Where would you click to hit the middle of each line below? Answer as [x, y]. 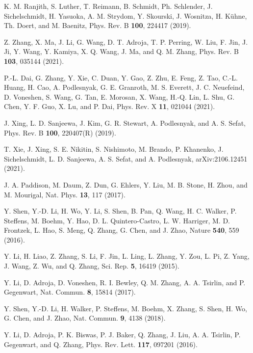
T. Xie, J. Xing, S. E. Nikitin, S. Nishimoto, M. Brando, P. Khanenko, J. [114, 149]
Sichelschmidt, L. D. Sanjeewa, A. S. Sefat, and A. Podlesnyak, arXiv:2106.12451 [126, 158]
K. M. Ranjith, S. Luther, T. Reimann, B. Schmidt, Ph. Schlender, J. [108, 6]
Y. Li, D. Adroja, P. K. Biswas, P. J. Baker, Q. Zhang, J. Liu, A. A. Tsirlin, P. [122, 335]
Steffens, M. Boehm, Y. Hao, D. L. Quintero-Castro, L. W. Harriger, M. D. [117, 220]
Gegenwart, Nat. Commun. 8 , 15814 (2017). [70, 292]
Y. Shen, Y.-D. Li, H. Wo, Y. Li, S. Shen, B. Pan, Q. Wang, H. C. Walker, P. [120, 211]
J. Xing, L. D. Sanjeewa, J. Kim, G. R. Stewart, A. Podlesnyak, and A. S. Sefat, [125, 122]
